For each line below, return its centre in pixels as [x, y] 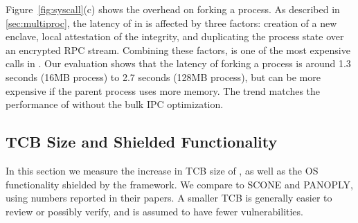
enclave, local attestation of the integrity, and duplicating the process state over [175, 36]
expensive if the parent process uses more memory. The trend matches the [163, 90]
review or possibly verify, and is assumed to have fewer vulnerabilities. [154, 211]
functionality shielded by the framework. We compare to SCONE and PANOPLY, [179, 184]
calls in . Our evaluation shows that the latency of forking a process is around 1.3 [178, 63]
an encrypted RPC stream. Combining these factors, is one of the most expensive [178, 50]
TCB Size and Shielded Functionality [142, 142]
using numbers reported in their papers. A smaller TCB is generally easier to [169, 198]
